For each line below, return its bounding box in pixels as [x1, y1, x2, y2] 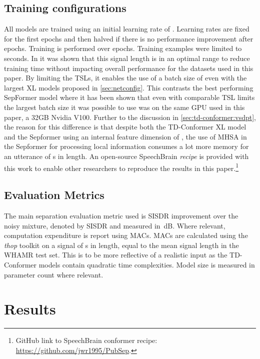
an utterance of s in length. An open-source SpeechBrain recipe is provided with [4, 150, 249, 161]
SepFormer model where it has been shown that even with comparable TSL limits [4, 92, 255, 102]
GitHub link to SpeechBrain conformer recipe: [15, 335, 157, 345]
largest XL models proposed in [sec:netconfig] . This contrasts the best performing [4, 82, 253, 92]
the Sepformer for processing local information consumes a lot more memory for [4, 141, 249, 151]
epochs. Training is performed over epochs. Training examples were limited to [4, 43, 242, 53]
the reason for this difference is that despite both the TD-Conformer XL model [4, 121, 246, 132]
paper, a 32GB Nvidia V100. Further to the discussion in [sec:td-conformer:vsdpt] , [4, 111, 256, 122]
